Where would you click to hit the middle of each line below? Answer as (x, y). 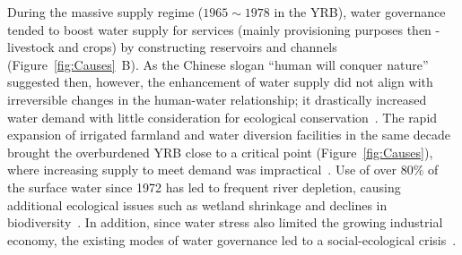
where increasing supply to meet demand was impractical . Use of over (202, 170)
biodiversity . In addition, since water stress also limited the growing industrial (225, 222)
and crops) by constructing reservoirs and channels (198, 47)
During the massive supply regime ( (105, 12)
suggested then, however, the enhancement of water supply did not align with (220, 82)
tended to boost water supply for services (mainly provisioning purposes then (219, 29)
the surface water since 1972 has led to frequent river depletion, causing (204, 187)
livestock (31, 47)
